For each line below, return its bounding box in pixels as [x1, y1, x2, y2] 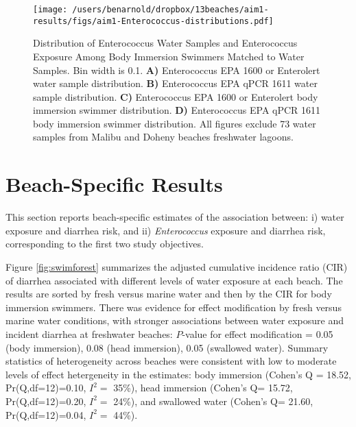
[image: [33, 5, 68, 14]
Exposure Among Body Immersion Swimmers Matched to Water [33, 49, 305, 63]
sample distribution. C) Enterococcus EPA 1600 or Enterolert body [33, 89, 318, 103]
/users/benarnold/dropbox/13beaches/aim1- [72, 5, 269, 14]
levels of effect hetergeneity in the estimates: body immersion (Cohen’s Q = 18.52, [5, 367, 352, 381]
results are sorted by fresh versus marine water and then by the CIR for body [5, 286, 332, 301]
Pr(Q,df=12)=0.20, [5, 393, 86, 408]
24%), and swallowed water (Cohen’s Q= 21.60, [113, 393, 313, 408]
